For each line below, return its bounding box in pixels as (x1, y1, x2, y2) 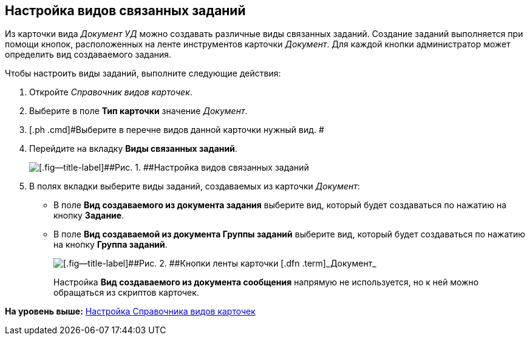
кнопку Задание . (53, 210, 124, 221)
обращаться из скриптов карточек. (53, 287, 199, 298)
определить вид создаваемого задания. (5, 49, 172, 60)
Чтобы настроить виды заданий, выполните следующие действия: (5, 68, 281, 79)
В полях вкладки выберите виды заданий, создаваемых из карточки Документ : (29, 181, 360, 192)
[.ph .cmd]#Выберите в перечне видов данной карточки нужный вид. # (29, 124, 324, 135)
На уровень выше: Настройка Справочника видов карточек (5, 306, 256, 317)
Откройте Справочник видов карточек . (29, 87, 192, 98)
